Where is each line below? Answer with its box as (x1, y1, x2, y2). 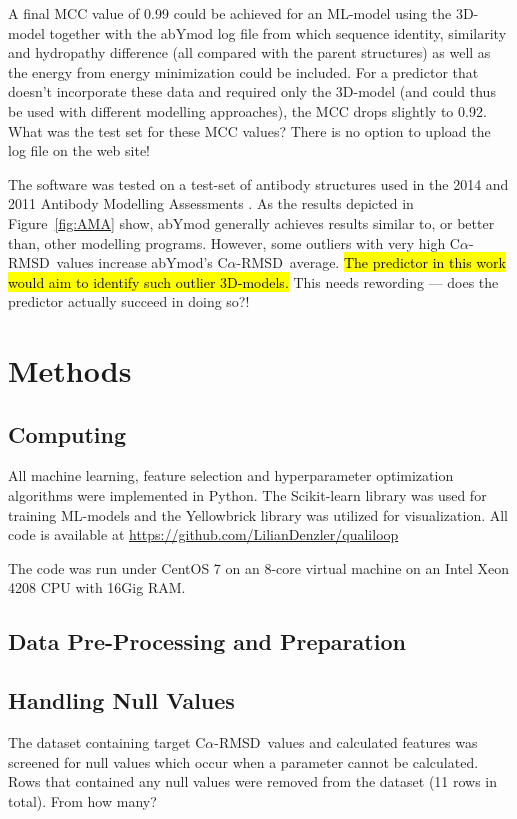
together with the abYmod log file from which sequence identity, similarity (49, 22, 507, 43)
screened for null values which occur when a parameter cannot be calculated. (8, 751, 479, 772)
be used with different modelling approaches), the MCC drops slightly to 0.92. (8, 100, 487, 121)
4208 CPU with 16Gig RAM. (8, 577, 186, 598)
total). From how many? (8, 790, 157, 811)
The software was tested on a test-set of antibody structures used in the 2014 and (8, 173, 509, 194)
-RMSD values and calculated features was (214, 732, 478, 753)
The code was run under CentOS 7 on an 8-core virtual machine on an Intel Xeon (8, 557, 510, 578)
